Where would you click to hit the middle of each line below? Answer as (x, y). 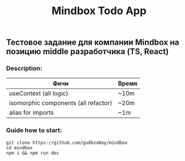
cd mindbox (19, 148)
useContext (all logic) (39, 94)
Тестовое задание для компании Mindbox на (93, 42)
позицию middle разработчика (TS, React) (87, 52)
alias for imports (32, 113)
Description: (24, 68)
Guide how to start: (34, 130)
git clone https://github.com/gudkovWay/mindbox (67, 143)
